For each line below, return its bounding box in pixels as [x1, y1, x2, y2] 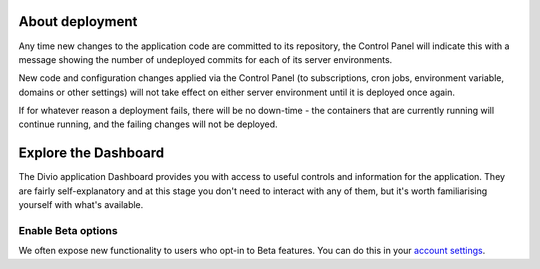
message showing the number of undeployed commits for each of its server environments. [18, 53, 393, 65]
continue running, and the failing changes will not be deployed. [18, 118, 279, 130]
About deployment [18, 13, 138, 30]
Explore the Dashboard [18, 145, 165, 162]
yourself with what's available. [18, 199, 144, 211]
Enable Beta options [18, 223, 119, 237]
